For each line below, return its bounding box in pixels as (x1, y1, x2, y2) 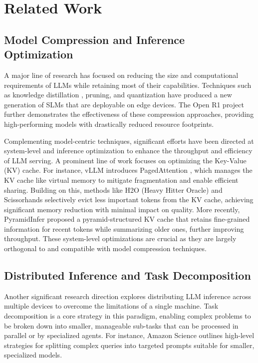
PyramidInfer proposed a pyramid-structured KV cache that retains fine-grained (4, 214, 250, 224)
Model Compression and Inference (4, 31, 185, 47)
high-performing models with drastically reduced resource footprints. (4, 118, 214, 129)
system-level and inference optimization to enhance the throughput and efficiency (4, 145, 253, 156)
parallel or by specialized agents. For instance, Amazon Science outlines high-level (4, 330, 255, 341)
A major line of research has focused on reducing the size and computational (4, 69, 239, 80)
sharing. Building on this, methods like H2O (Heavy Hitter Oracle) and (4, 184, 223, 195)
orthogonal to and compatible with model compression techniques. (4, 243, 207, 254)
